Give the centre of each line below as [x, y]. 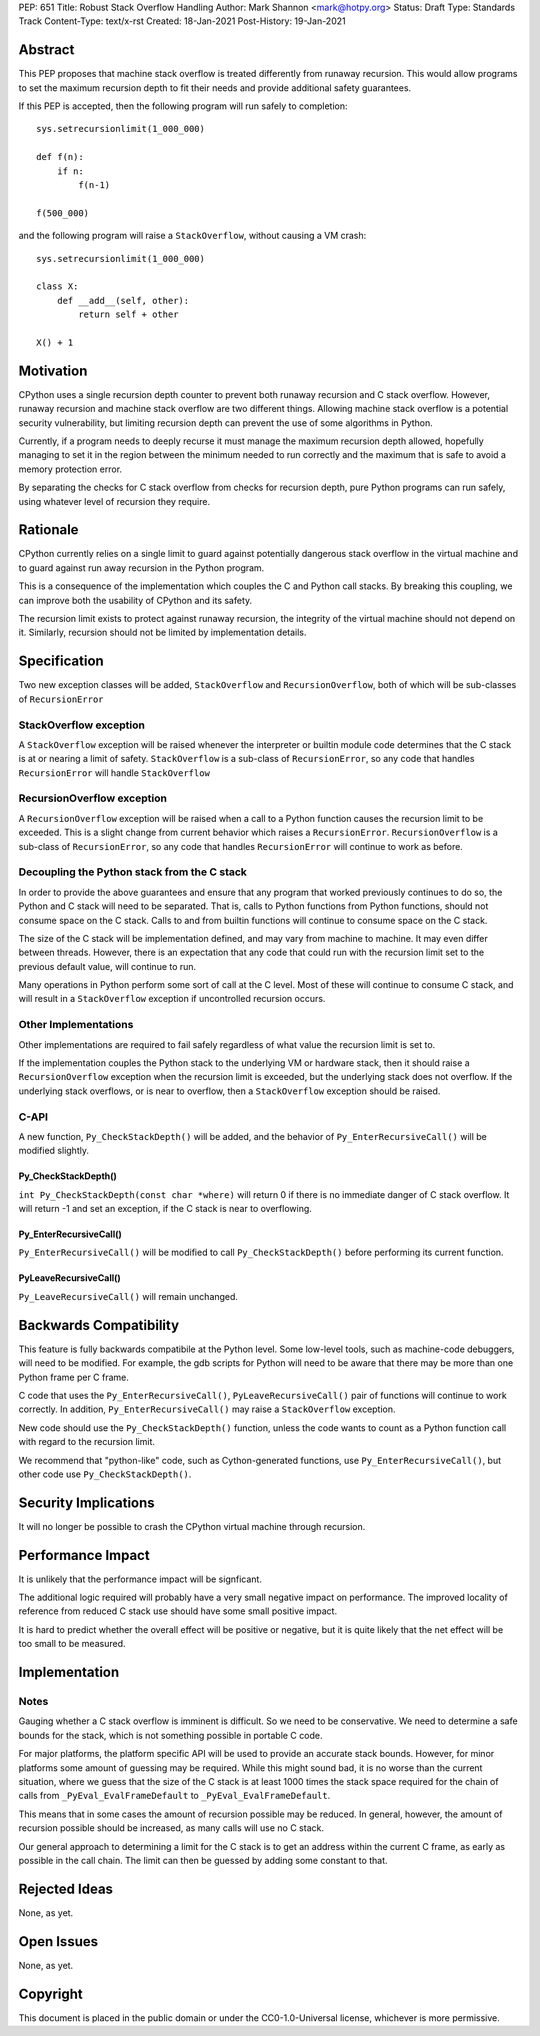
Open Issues [58, 1941]
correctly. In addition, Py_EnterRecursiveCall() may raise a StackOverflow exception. [207, 1409]
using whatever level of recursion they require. [114, 501]
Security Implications [86, 1502]
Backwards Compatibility [99, 1325]
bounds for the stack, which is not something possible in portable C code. [170, 1735]
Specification [61, 661]
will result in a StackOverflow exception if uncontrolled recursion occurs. [172, 999]
